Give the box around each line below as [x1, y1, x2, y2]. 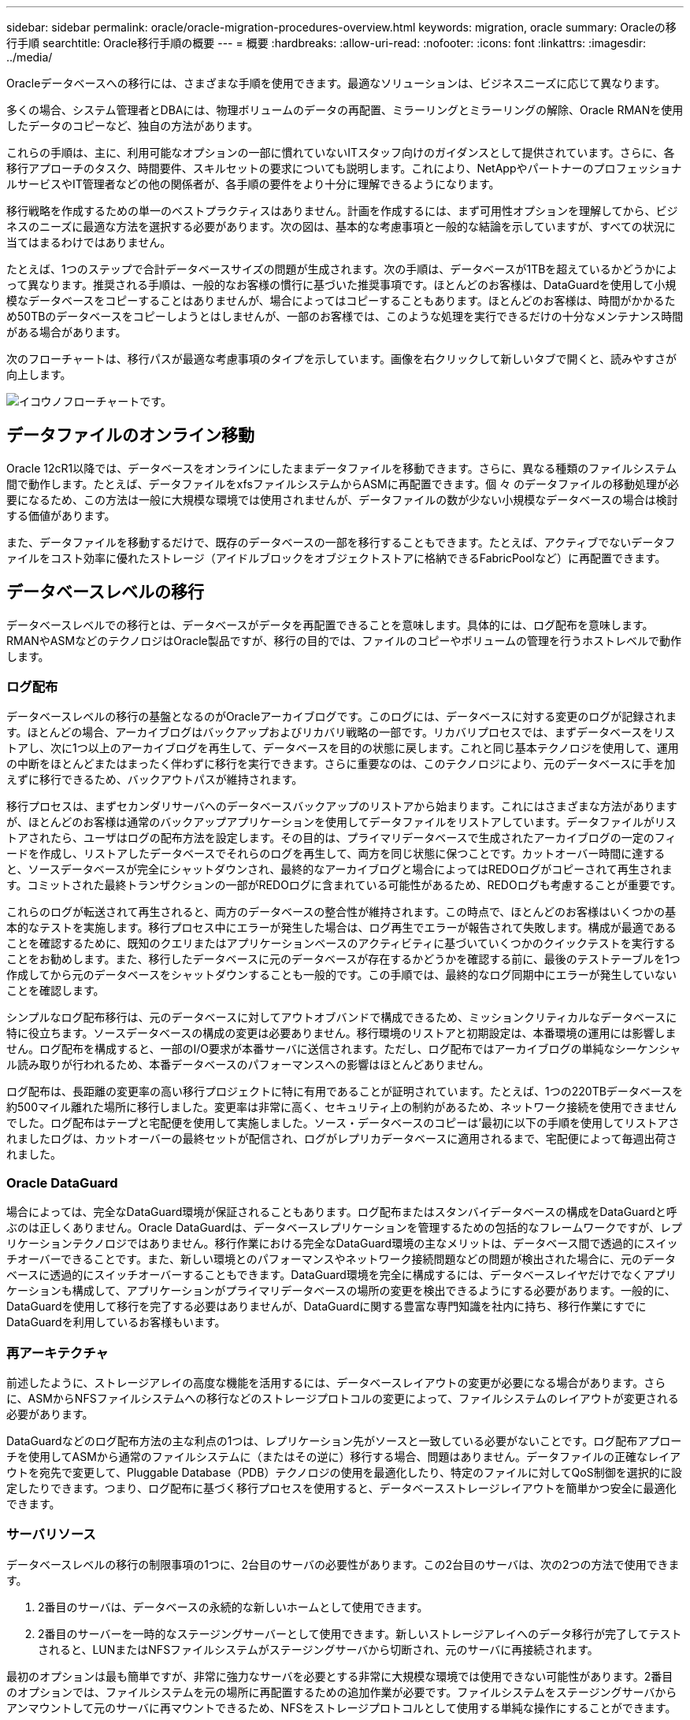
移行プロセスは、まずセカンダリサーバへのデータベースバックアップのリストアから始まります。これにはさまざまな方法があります [6, 799, 677, 814]
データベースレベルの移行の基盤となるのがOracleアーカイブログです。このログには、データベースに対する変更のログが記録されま [6, 710, 677, 724]
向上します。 [6, 368, 72, 381]
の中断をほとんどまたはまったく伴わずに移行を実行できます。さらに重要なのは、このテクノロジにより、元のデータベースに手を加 [6, 757, 676, 771]
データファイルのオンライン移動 [6, 425, 254, 446]
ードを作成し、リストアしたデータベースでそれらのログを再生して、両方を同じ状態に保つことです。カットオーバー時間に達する [6, 847, 666, 861]
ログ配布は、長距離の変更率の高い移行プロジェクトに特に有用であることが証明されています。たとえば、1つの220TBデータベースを [6, 1084, 684, 1099]
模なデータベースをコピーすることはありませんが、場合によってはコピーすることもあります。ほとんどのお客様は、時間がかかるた [6, 294, 676, 307]
